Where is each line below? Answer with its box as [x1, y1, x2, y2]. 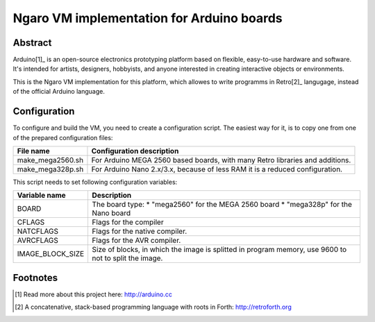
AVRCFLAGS [17, 236, 58, 246]
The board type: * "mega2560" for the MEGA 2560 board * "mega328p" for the [92, 200, 352, 210]
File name [17, 146, 50, 155]
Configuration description [91, 146, 179, 155]
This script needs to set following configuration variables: [12, 178, 178, 186]
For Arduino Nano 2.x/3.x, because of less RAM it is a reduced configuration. [91, 164, 343, 173]
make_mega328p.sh [17, 164, 84, 173]
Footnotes [12, 271, 58, 284]
